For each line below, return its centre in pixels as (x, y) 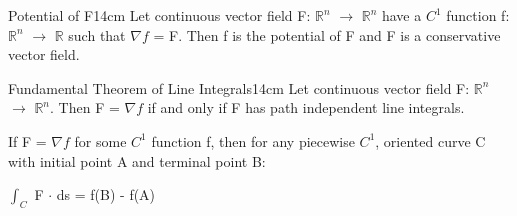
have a (401, 15)
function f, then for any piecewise (253, 140)
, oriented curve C (430, 140)
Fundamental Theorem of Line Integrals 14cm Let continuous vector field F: (239, 87)
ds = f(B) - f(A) (106, 194)
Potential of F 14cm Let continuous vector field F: (159, 15)
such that (97, 34)
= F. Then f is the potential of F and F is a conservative (327, 34)
